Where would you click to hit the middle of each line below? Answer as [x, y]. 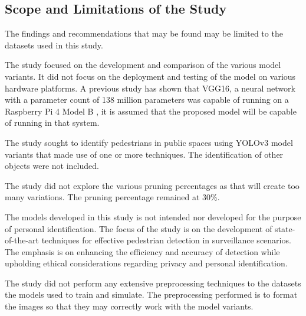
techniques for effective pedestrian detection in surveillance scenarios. [166, 240]
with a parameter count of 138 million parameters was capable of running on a [147, 100]
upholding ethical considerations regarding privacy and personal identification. [146, 263]
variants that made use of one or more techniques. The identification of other [144, 154]
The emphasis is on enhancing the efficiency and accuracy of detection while [142, 251]
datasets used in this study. [54, 45]
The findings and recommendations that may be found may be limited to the [144, 33]
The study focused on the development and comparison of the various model [143, 65]
